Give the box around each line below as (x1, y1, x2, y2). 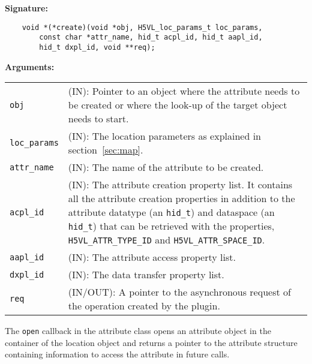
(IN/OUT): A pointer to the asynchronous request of (68, 285, 291, 299)
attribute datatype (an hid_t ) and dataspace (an (68, 205, 275, 219)
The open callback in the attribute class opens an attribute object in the (5, 324, 271, 337)
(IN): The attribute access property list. (68, 250, 236, 264)
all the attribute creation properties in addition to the (68, 191, 295, 206)
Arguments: (5, 60, 55, 73)
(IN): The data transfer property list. (68, 267, 224, 282)
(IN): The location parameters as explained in (68, 129, 261, 143)
